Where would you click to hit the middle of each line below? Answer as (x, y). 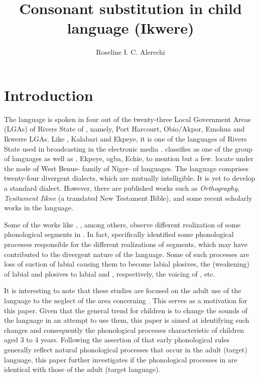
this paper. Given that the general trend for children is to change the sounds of (126, 310)
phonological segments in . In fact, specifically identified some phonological (119, 234)
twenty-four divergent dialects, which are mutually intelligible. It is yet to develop (130, 178)
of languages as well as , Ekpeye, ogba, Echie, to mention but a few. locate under (129, 158)
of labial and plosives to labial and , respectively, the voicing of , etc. (110, 273)
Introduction (49, 95)
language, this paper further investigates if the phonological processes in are (121, 359)
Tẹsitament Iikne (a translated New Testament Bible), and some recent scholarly (128, 198)
